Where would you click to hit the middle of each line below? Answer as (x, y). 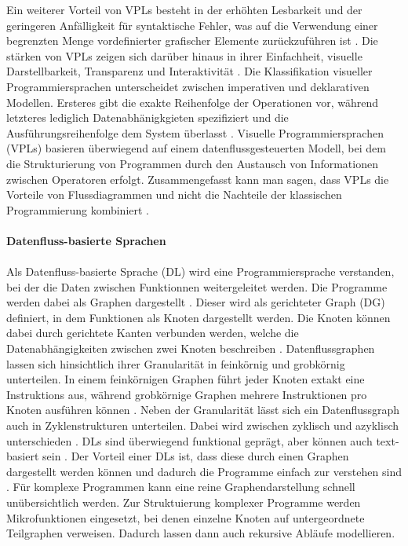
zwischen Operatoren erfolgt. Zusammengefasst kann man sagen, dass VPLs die (198, 179)
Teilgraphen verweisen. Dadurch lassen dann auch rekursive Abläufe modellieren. (201, 533)
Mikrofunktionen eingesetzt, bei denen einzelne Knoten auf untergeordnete (186, 517)
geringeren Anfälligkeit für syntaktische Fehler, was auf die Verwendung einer (192, 25)
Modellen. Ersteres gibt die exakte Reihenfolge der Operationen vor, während (193, 102)
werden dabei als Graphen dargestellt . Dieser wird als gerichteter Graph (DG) (196, 302)
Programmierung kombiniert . (78, 209)
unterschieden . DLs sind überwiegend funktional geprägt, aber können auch (189, 440)
